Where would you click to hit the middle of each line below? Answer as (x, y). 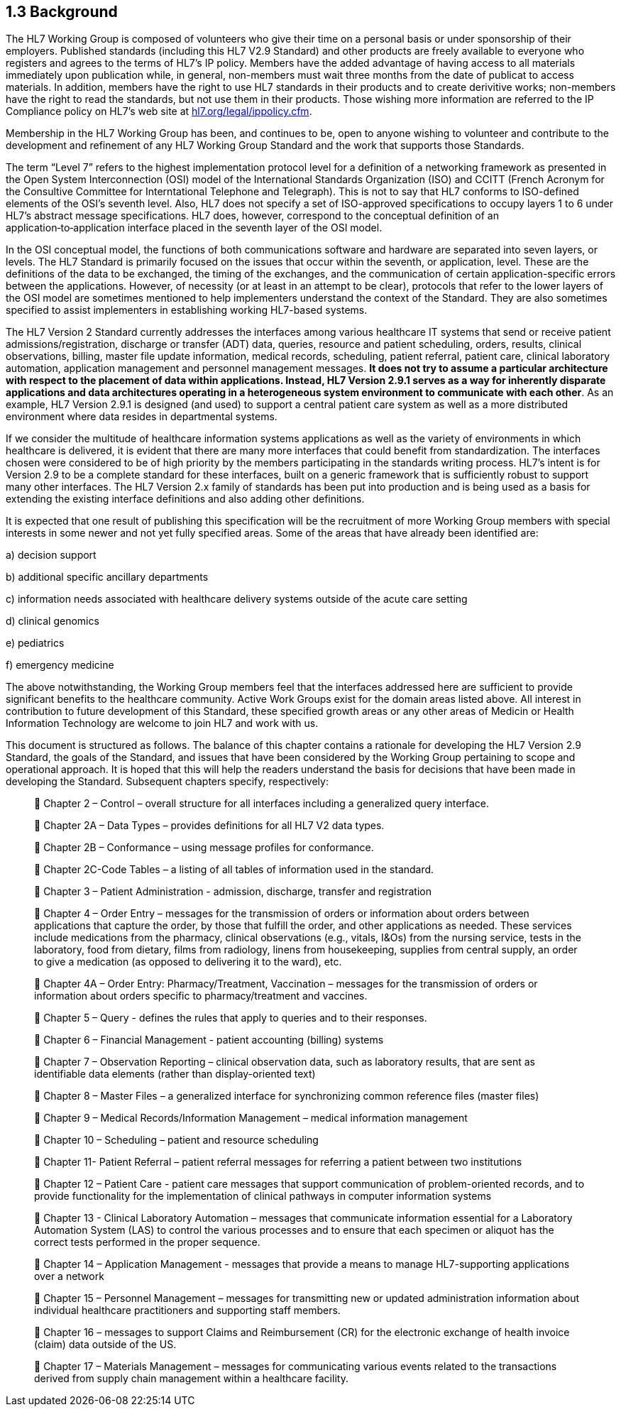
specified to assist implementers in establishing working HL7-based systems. (187, 310)
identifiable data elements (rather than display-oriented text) (175, 1074)
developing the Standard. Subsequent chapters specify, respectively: (167, 782)
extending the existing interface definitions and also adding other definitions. (185, 499)
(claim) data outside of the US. (105, 1345)
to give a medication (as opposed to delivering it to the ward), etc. (188, 962)
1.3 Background (62, 12)
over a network (69, 1276)
